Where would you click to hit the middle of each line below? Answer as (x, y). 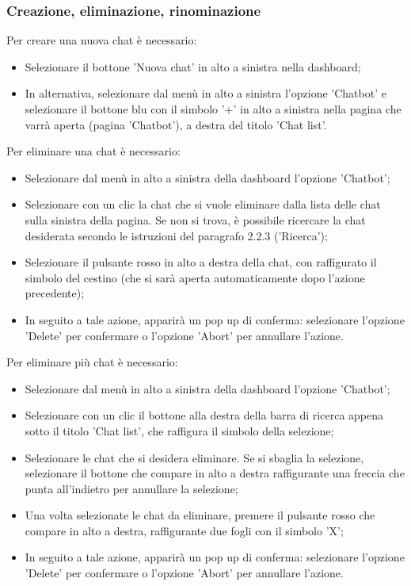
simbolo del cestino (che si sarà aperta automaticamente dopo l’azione (195, 277)
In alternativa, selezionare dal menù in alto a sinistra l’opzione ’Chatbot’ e (205, 93)
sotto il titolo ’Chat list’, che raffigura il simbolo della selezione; (179, 430)
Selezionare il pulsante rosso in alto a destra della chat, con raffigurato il (201, 262)
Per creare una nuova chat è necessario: (102, 40)
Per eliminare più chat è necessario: (92, 362)
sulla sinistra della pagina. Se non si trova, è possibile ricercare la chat (195, 219)
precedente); (55, 293)
